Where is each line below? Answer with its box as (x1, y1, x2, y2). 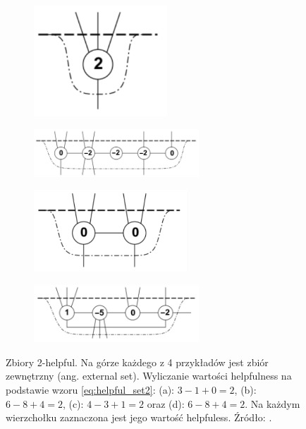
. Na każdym (245, 396, 300, 411)
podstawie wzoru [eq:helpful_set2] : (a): (6, 382, 175, 397)
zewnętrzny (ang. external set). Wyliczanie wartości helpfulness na (6, 368, 292, 383)
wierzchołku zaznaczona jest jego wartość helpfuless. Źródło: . (6, 410, 272, 425)
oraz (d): (147, 396, 185, 411)
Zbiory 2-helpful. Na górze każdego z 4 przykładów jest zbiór (6, 354, 269, 369)
